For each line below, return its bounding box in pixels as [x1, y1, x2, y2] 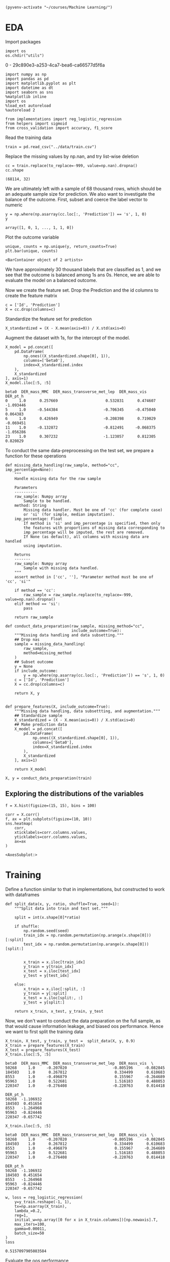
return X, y [14, 690, 40, 696]
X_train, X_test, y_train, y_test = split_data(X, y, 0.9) [5, 1038, 136, 1043]
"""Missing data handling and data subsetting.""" [14, 633, 124, 638]
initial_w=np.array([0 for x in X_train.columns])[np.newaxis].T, [14, 1217, 158, 1222]
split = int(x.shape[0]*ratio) [14, 915, 81, 920]
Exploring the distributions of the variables [5, 789, 144, 798]
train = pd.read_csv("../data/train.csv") [5, 144, 97, 149]
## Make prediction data [14, 722, 67, 727]
